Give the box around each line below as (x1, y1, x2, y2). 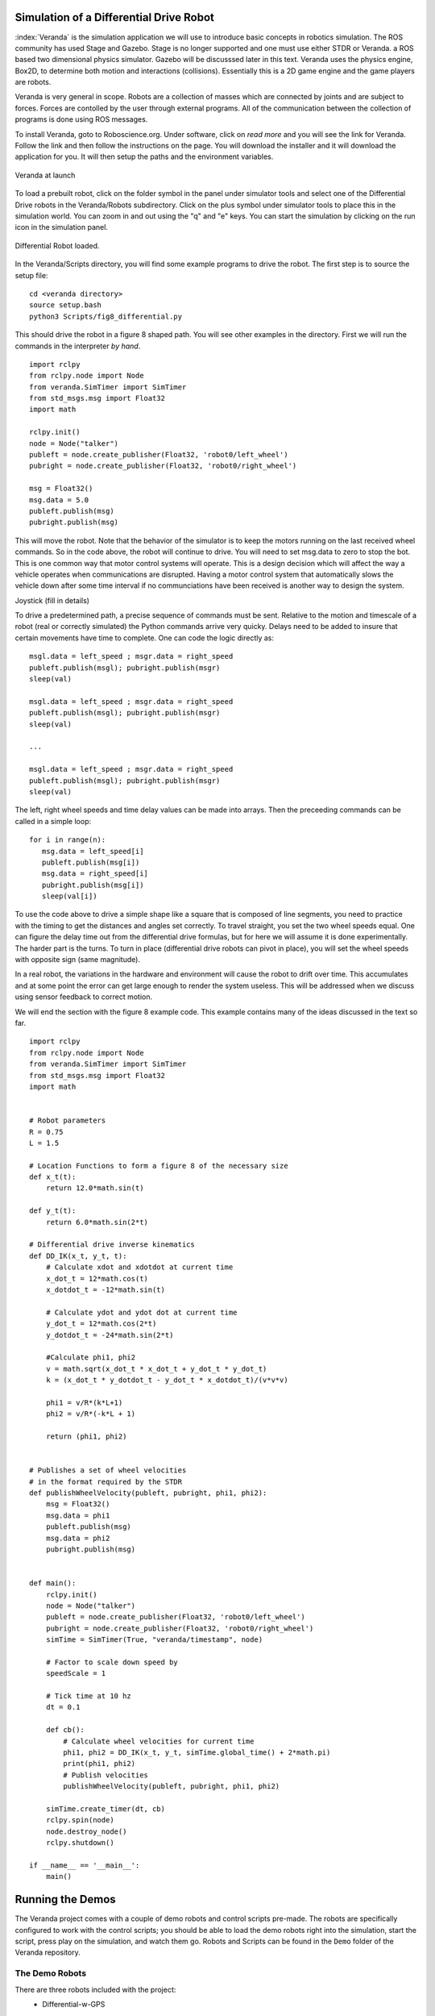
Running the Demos (14, 1893, 116, 1906)
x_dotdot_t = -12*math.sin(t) (45, 1285, 165, 1294)
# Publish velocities (63, 1770, 149, 1780)
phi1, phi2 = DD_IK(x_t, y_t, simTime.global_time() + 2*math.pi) (63, 1747, 331, 1757)
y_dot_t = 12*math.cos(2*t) (45, 1319, 157, 1328)
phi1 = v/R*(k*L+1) (45, 1397, 123, 1407)
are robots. (14, 77, 52, 87)
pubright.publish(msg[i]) (41, 880, 144, 889)
